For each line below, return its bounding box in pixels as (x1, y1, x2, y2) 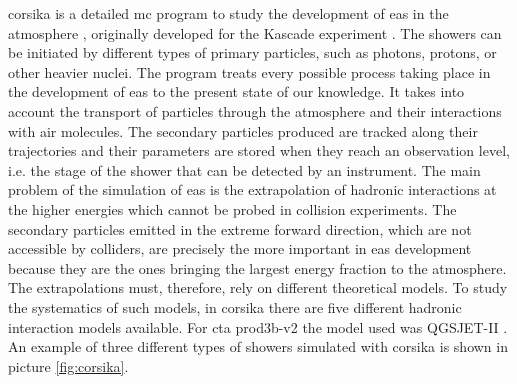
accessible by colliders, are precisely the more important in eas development (8, 238, 472, 259)
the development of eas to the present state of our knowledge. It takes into (8, 81, 465, 102)
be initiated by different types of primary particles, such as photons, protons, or (8, 42, 497, 63)
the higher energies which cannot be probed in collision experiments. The (8, 198, 457, 219)
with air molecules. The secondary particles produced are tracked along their (8, 120, 478, 141)
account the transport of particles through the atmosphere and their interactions (8, 100, 502, 121)
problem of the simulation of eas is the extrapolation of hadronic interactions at (8, 179, 497, 200)
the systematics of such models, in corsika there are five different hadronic (8, 296, 462, 317)
